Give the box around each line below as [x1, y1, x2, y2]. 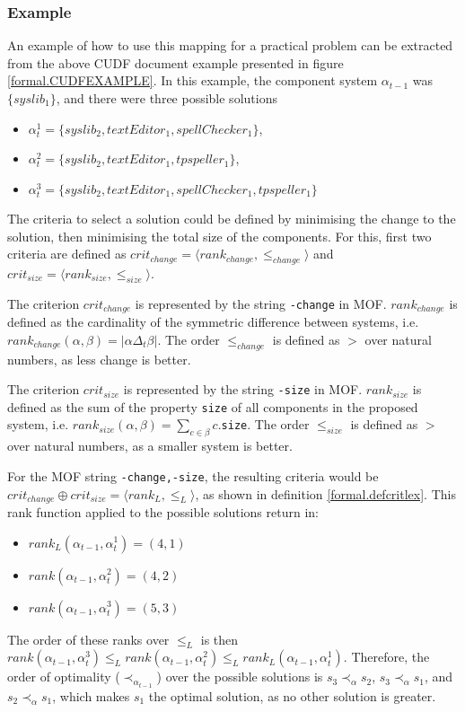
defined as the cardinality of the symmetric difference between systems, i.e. [7, 312, 419, 331]
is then [200, 629, 239, 648]
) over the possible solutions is [156, 667, 323, 686]
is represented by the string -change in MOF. [135, 294, 387, 312]
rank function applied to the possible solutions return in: [7, 502, 319, 521]
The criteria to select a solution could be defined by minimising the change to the [7, 208, 456, 227]
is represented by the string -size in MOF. [123, 380, 363, 399]
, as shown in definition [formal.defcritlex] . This [195, 484, 456, 503]
